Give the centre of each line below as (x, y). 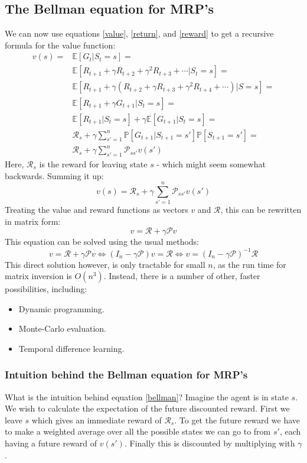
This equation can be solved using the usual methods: (102, 242)
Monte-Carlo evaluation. (63, 328)
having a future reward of (51, 443)
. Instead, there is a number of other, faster (182, 276)
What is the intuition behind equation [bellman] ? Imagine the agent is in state (147, 396)
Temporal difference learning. (71, 348)
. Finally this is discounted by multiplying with (210, 443)
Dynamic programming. (61, 308)
